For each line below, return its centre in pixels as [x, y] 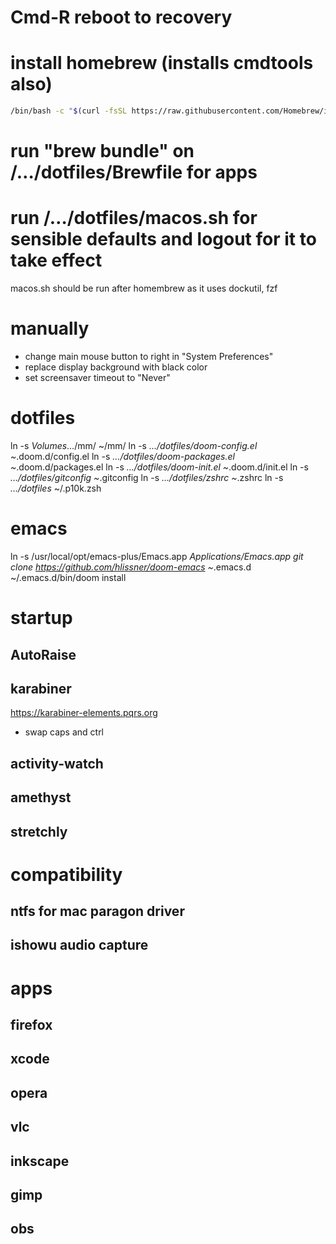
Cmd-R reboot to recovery [121, 17]
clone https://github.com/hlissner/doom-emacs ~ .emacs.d [131, 567]
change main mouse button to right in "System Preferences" [149, 357]
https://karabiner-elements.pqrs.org [84, 713]
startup [41, 618]
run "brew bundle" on [102, 151]
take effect [56, 260]
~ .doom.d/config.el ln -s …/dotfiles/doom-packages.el [122, 456]
